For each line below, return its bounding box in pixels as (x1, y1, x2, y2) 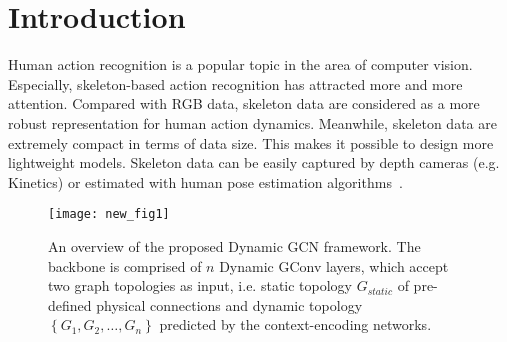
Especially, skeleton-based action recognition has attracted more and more (8, 73, 463, 94)
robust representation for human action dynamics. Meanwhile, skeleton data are (8, 112, 497, 133)
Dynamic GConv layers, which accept (219, 255, 449, 276)
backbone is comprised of (48, 255, 202, 276)
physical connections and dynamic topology (96, 294, 363, 315)
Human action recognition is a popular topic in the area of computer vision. (8, 54, 473, 75)
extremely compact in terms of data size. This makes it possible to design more (8, 132, 494, 153)
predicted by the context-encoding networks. (159, 314, 432, 335)
